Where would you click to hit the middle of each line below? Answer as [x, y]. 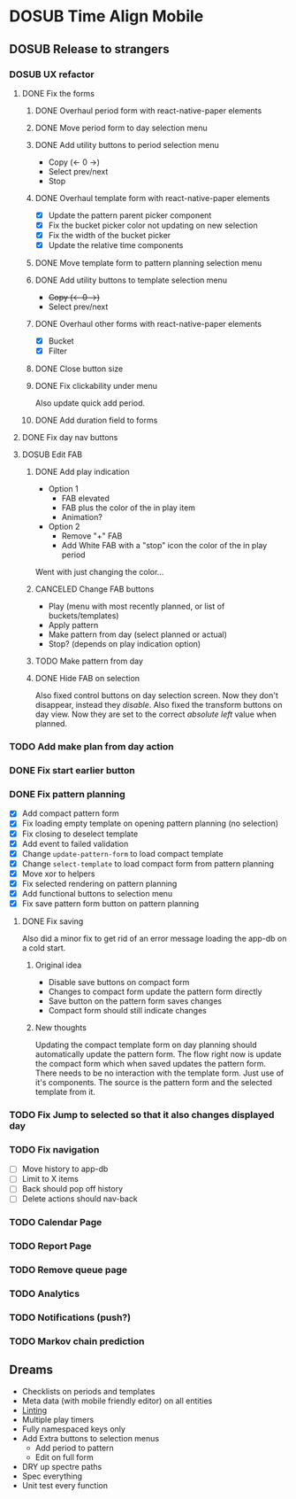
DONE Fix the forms [58, 93]
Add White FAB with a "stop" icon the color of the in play [164, 546]
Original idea [58, 965]
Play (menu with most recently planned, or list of [137, 606]
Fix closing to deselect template [80, 834]
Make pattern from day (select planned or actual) [138, 634]
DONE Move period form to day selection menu [121, 128]
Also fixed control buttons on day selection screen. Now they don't [156, 695]
